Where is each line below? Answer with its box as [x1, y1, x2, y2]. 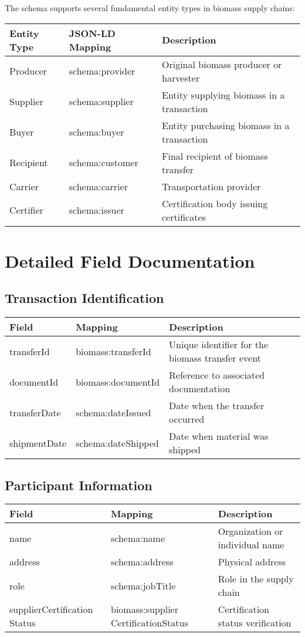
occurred [169, 412, 205, 426]
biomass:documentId [76, 375, 160, 389]
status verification [218, 616, 292, 630]
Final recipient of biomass [162, 149, 268, 163]
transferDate [9, 405, 61, 419]
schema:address [110, 555, 174, 569]
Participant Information [5, 476, 152, 494]
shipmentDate [9, 436, 67, 450]
